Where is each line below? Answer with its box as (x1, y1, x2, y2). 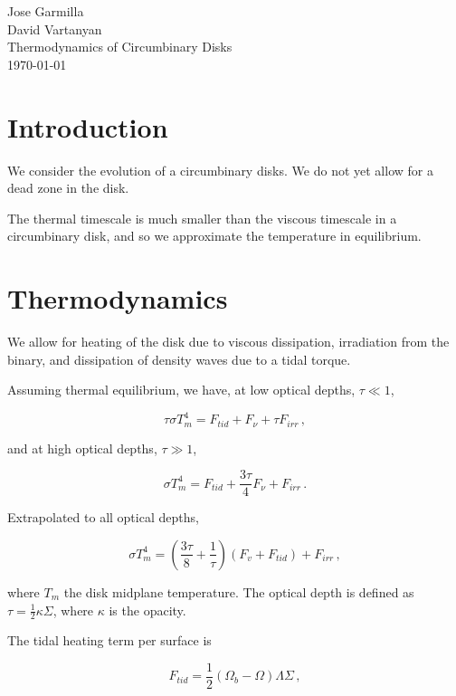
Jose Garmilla (7, 2, 84, 20)
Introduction (7, 108, 168, 145)
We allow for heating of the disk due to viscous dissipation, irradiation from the (7, 332, 450, 350)
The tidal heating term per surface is (7, 631, 212, 650)
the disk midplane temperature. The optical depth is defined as (63, 582, 414, 601)
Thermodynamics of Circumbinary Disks (7, 37, 233, 56)
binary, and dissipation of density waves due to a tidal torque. (7, 349, 351, 368)
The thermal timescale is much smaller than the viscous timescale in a (7, 208, 397, 227)
